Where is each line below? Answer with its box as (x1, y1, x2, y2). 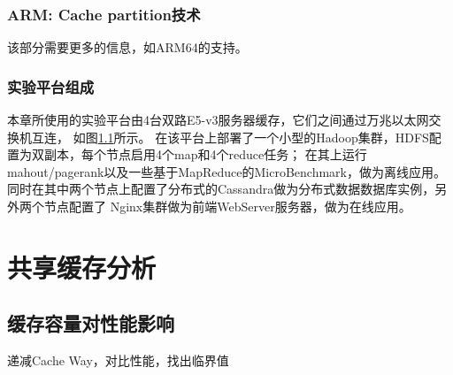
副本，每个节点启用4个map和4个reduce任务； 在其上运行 (43, 145, 367, 164)
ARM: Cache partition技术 (7, 3, 201, 25)
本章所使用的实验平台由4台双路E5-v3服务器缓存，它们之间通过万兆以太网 (7, 111, 429, 129)
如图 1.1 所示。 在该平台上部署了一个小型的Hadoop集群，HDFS (73, 127, 429, 146)
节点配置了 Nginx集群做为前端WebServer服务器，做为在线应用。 (43, 197, 411, 215)
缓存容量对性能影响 (7, 310, 174, 337)
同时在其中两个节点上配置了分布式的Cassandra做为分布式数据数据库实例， (7, 180, 435, 198)
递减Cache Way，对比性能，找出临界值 (7, 351, 229, 370)
